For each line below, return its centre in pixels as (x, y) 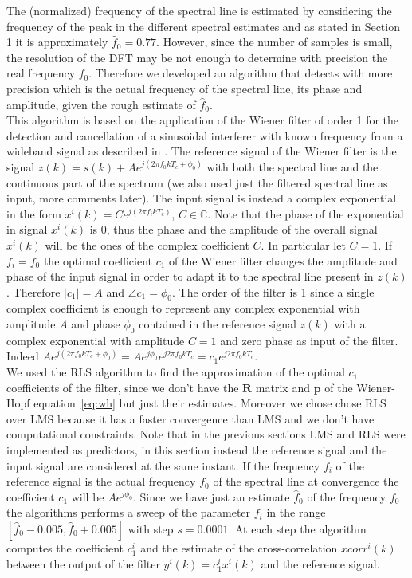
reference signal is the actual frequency (101, 481)
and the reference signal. (320, 563)
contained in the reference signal (218, 324)
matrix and (283, 387)
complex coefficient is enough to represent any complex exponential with (183, 308)
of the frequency (347, 496)
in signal (27, 229)
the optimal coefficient (98, 260)
